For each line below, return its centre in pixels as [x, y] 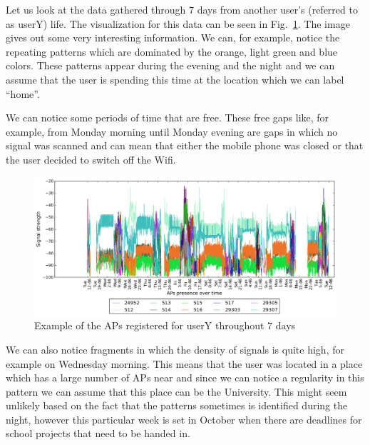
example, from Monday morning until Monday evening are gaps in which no [172, 131]
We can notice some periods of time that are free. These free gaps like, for [168, 117]
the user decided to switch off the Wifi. [91, 159]
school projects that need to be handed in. [98, 433]
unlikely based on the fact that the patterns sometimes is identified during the [177, 405]
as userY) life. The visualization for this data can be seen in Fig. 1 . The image [178, 23]
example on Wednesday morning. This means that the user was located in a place [184, 363]
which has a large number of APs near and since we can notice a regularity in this [185, 377]
